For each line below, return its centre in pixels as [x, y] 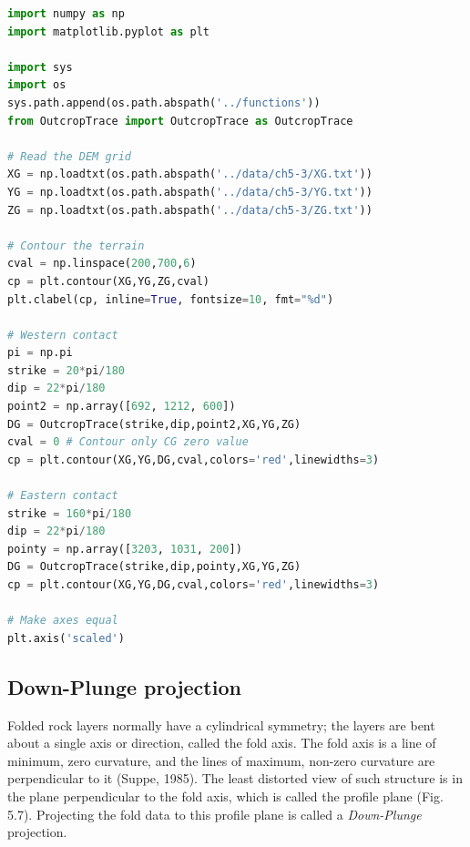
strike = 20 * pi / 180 [66, 370]
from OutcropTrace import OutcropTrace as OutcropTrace [180, 121]
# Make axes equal [63, 621]
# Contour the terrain [76, 245]
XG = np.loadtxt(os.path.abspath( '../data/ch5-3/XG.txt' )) [190, 174]
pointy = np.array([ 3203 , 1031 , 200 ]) [125, 549]
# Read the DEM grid [70, 156]
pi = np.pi [40, 353]
